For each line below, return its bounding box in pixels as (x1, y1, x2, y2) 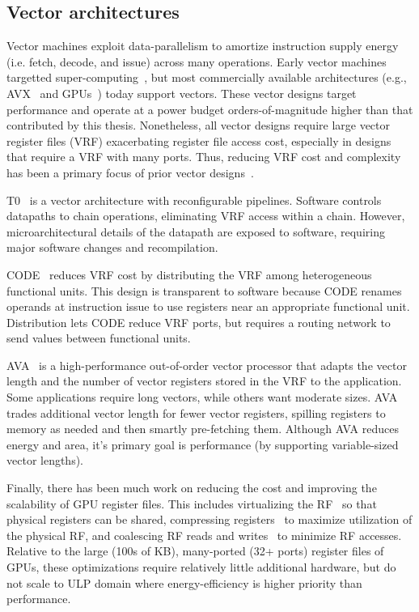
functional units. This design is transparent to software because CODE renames (6, 282, 402, 299)
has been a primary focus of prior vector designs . (6, 164, 254, 181)
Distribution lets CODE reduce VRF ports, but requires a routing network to (6, 313, 391, 330)
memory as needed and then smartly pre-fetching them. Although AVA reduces (6, 420, 399, 437)
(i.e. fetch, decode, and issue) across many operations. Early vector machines (6, 53, 387, 70)
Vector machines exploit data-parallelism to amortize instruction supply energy (6, 37, 399, 54)
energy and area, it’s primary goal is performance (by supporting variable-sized (6, 436, 399, 453)
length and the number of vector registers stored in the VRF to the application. (6, 372, 402, 389)
